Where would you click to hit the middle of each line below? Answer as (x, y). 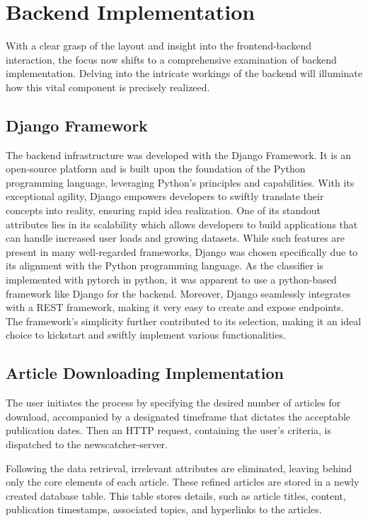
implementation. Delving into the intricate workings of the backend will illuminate (184, 73)
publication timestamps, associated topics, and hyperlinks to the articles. (164, 509)
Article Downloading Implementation (145, 373)
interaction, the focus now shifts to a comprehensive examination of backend (171, 59)
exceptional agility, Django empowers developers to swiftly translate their (165, 196)
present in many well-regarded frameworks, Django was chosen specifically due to (182, 251)
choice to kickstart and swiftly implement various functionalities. (146, 335)
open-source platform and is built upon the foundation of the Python (156, 169)
